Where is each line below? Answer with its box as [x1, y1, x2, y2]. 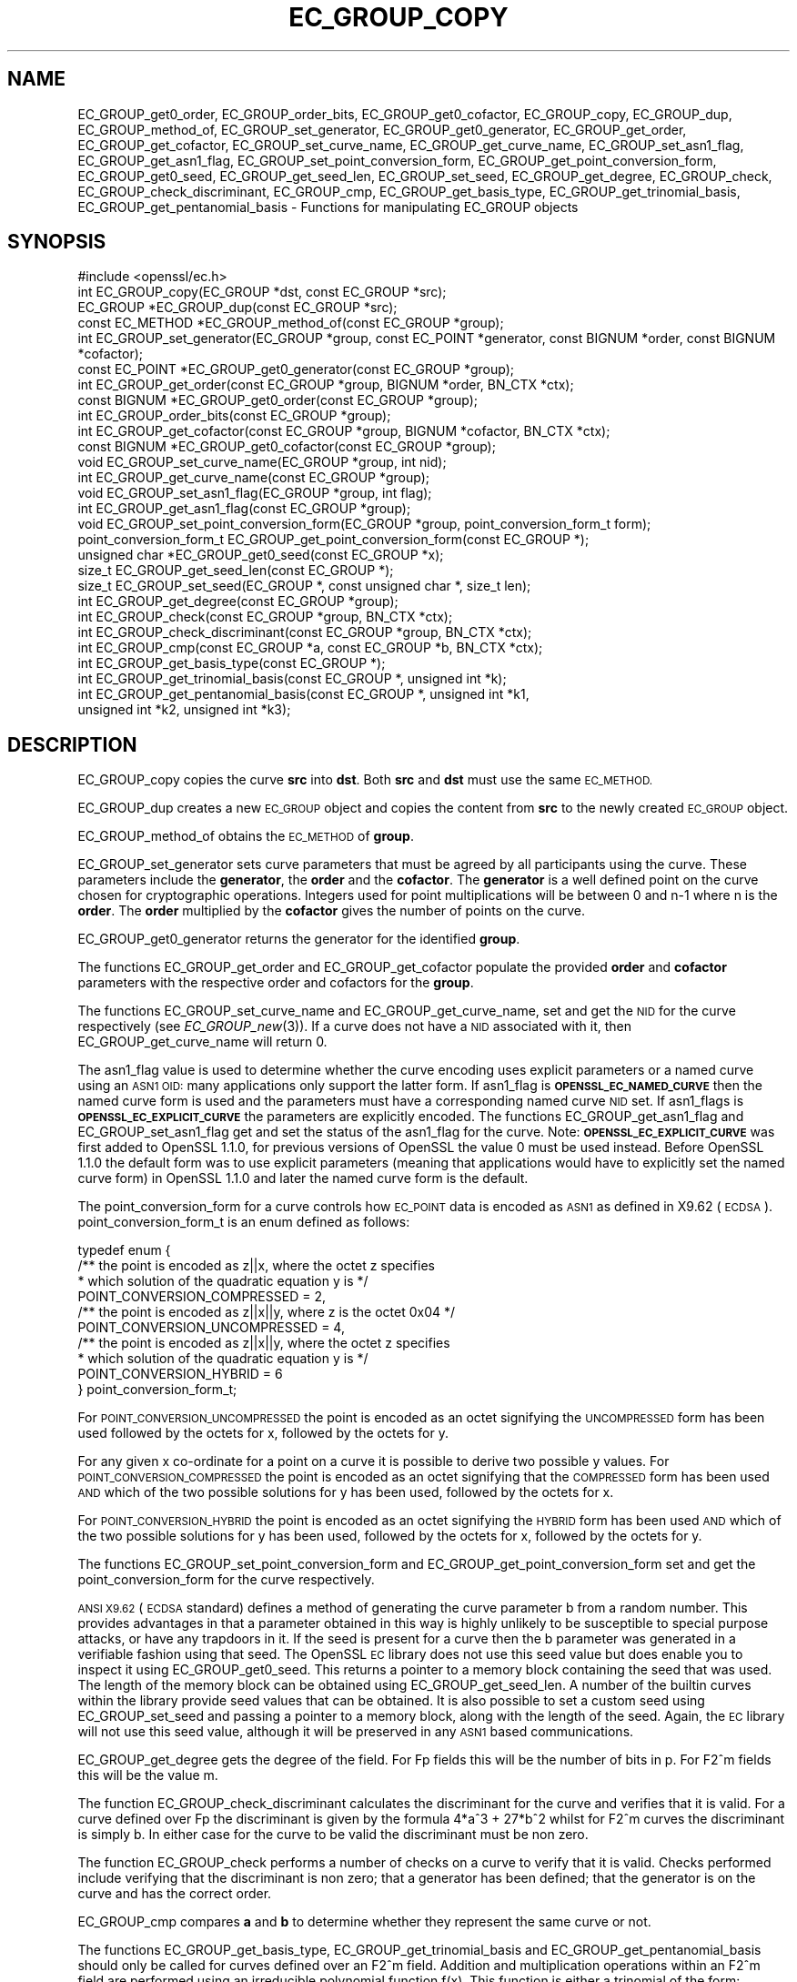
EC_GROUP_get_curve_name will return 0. [77, 1034, 328, 1050]
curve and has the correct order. [77, 1886, 272, 1902]
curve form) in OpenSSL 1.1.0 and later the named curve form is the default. [77, 1170, 529, 1187]
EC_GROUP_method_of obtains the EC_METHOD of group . [77, 828, 414, 844]
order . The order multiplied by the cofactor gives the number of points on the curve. [77, 903, 586, 919]
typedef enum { [77, 1242, 171, 1259]
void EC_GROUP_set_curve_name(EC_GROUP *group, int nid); [77, 454, 447, 470]
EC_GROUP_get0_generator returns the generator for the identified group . [77, 931, 520, 947]
